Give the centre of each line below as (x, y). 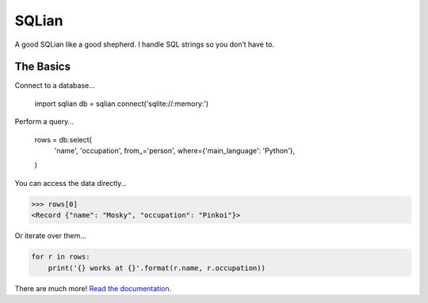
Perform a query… (44, 122)
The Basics (43, 67)
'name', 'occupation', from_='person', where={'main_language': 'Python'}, (175, 151)
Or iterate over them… (51, 236)
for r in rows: (61, 257)
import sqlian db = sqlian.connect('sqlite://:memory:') (122, 104)
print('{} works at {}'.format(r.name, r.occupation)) (157, 268)
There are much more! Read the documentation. (93, 288)
